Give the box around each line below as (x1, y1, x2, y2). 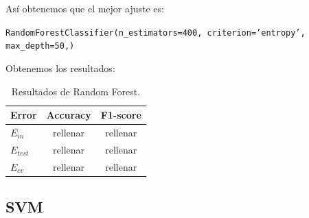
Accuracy (46, 108, 91, 122)
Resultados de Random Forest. (11, 84, 141, 98)
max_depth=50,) (5, 41, 75, 51)
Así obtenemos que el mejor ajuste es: (5, 1, 164, 15)
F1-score (100, 108, 141, 122)
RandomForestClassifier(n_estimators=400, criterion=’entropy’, (5, 27, 306, 38)
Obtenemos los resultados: (5, 60, 115, 75)
